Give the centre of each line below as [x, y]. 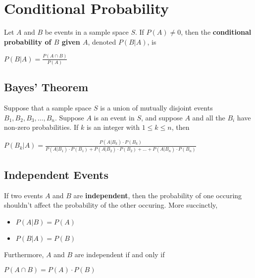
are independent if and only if [120, 254]
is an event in [114, 117]
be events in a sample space [87, 32]
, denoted [102, 41]
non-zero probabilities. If [41, 127]
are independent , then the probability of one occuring [158, 195]
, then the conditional [216, 32]
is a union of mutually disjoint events [156, 108]
